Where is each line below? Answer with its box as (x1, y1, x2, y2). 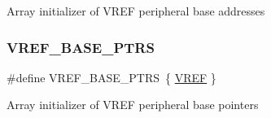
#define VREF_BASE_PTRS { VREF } (7, 68, 216, 85)
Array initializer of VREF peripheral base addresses (7, 2, 265, 19)
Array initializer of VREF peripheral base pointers (7, 96, 259, 113)
